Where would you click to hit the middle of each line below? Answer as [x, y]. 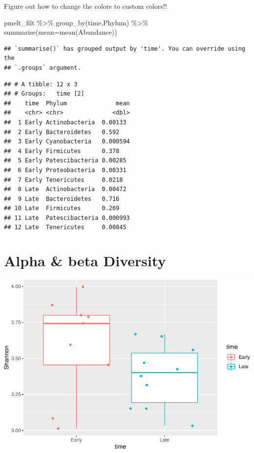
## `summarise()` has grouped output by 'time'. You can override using [125, 49]
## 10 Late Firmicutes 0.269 [62, 208]
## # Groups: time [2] [44, 94]
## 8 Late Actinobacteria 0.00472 [65, 189]
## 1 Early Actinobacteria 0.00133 [65, 122]
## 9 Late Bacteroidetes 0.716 [62, 199]
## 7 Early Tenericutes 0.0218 [63, 180]
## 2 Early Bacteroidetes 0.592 [62, 132]
